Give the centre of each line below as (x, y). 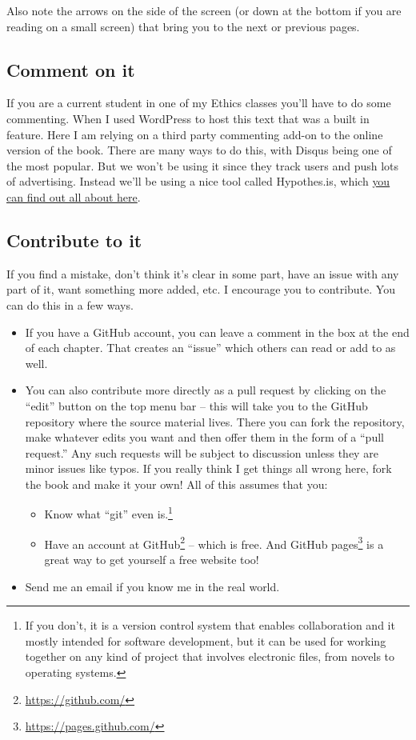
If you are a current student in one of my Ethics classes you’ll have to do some (199, 103)
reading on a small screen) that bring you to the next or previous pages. (183, 26)
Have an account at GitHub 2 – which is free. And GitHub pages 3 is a (214, 542)
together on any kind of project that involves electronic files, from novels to (210, 656)
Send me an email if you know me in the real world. (152, 586)
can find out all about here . (74, 196)
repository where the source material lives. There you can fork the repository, (215, 421)
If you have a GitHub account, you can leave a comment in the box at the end (217, 332)
